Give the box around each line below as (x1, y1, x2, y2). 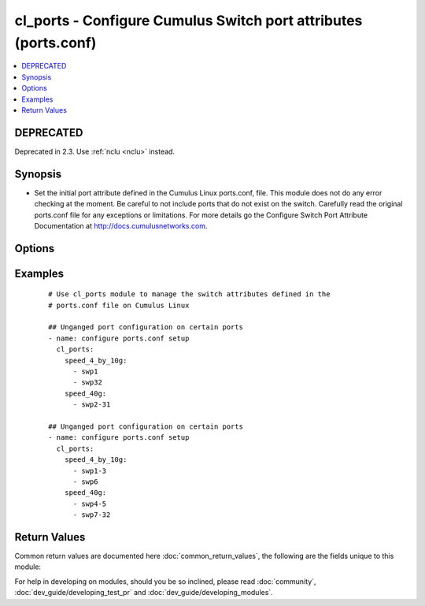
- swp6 (72, 477, 98, 486)
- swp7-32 (72, 511, 111, 519)
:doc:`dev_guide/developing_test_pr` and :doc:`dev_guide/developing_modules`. (14, 588, 273, 597)
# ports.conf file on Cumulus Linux (48, 300, 190, 310)
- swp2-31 (72, 400, 111, 409)
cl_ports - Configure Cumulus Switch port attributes (14, 12, 363, 29)
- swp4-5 (72, 499, 107, 508)
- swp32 (72, 378, 102, 387)
